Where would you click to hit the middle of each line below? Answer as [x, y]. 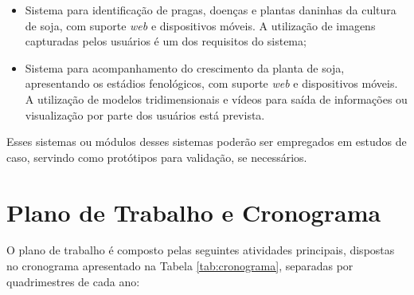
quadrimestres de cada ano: [73, 281]
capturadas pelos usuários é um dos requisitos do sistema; [166, 41]
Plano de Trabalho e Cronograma [194, 212]
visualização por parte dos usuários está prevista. [145, 114]
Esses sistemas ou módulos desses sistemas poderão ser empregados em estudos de [207, 142]
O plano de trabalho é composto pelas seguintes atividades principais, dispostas [201, 250]
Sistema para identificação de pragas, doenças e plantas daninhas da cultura [211, 10]
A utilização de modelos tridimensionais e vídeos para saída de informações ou [216, 98]
